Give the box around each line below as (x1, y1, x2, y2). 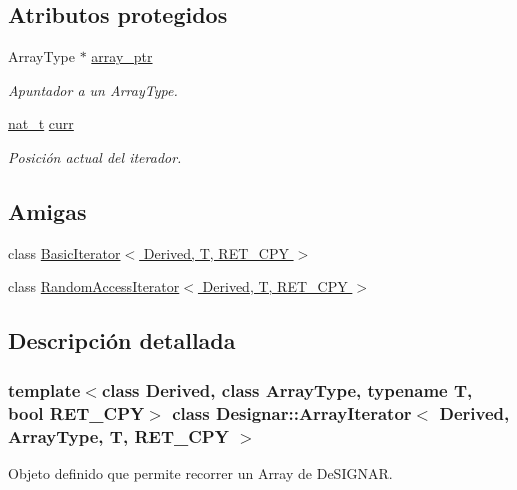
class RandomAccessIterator (8, 276, 180, 297)
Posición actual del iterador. (8, 146, 182, 167)
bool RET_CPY (8, 400, 145, 425)
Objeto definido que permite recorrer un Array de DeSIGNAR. (8, 462, 393, 483)
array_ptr (91, 46, 153, 67)
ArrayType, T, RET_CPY (8, 423, 229, 448)
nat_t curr (8, 113, 74, 134)
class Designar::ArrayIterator (172, 400, 412, 425)
